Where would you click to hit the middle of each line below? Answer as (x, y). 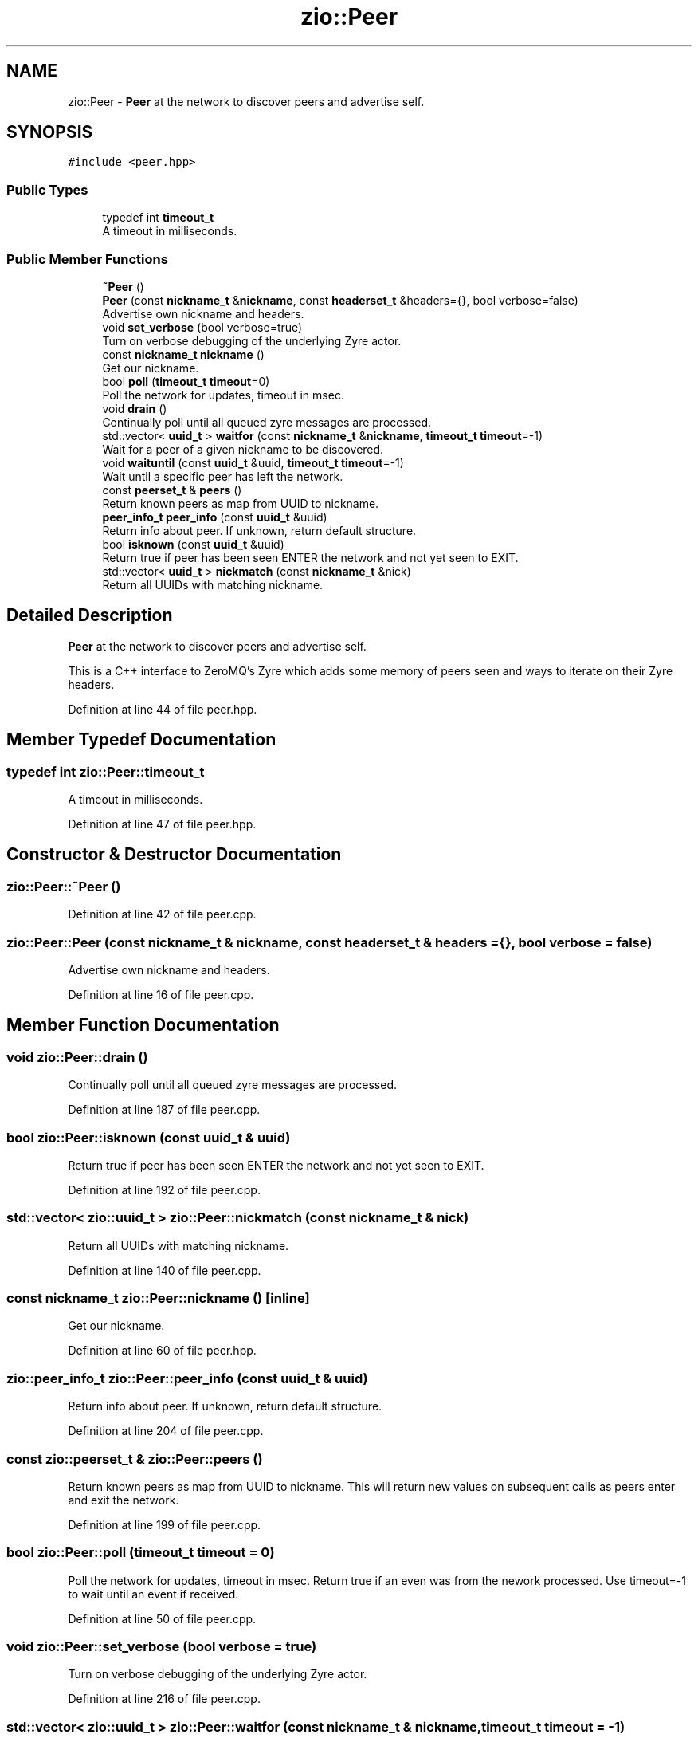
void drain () (135, 408)
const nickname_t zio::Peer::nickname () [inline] (158, 1298)
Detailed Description (90, 615)
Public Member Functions (87, 259)
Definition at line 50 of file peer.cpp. (162, 1618)
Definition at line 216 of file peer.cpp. (164, 1699)
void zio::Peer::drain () (77, 1057)
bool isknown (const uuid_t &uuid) (193, 544)
